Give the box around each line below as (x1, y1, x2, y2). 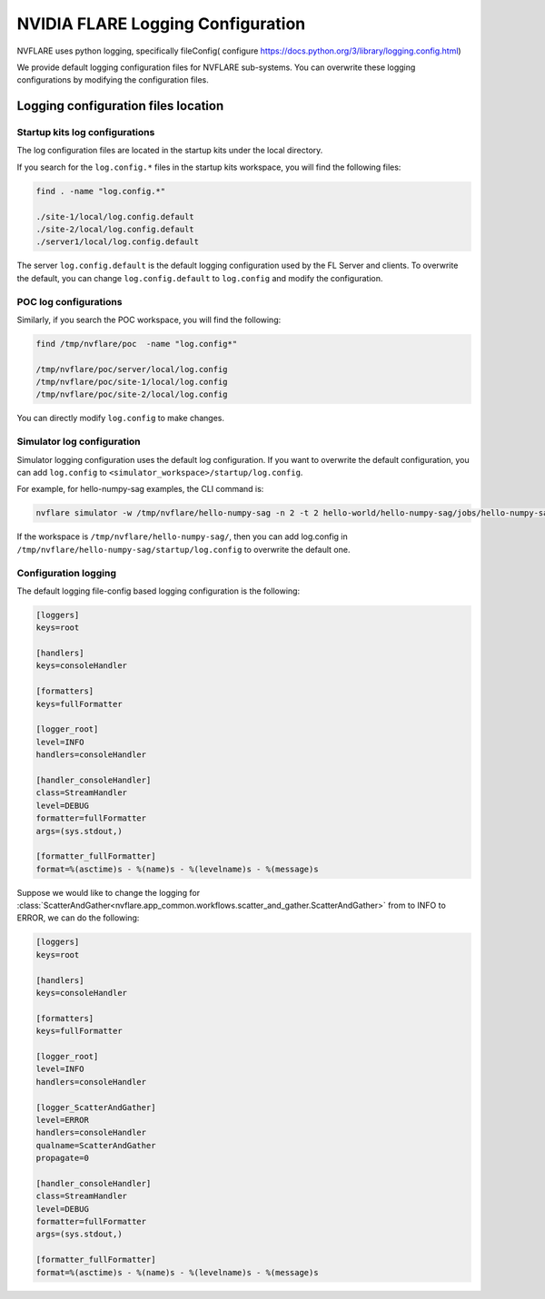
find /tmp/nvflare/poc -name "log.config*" (35, 339, 238, 349)
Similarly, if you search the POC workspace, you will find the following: (16, 314, 282, 325)
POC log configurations (16, 295, 123, 308)
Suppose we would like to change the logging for (16, 887, 201, 898)
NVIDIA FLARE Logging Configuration (16, 14, 306, 34)
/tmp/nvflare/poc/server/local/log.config (35, 364, 228, 374)
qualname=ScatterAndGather (35, 1140, 156, 1150)
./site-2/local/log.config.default (35, 224, 194, 235)
